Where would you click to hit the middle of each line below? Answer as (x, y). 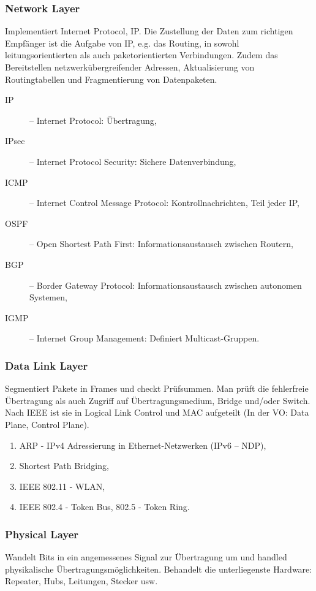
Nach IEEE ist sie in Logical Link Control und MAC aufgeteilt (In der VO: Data (157, 412)
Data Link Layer (47, 365)
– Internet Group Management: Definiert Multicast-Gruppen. (145, 338)
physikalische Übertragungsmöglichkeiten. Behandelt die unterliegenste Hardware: (159, 569)
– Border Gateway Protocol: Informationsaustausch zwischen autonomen (166, 285)
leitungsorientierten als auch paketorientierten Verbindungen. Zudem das (141, 55)
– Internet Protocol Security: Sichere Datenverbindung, (133, 161)
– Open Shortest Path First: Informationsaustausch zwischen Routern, (161, 244)
